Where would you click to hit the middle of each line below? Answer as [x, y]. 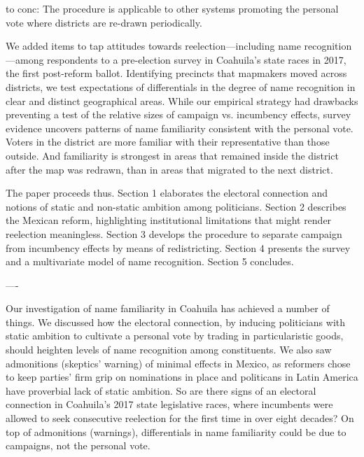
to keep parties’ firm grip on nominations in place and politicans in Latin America [182, 377]
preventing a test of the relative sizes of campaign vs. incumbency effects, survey [178, 114]
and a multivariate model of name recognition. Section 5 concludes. [150, 261]
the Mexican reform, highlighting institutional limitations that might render [169, 220]
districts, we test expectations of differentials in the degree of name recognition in [181, 86]
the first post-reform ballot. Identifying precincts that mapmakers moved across [176, 73]
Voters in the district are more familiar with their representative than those [168, 142]
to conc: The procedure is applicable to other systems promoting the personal [172, 8]
